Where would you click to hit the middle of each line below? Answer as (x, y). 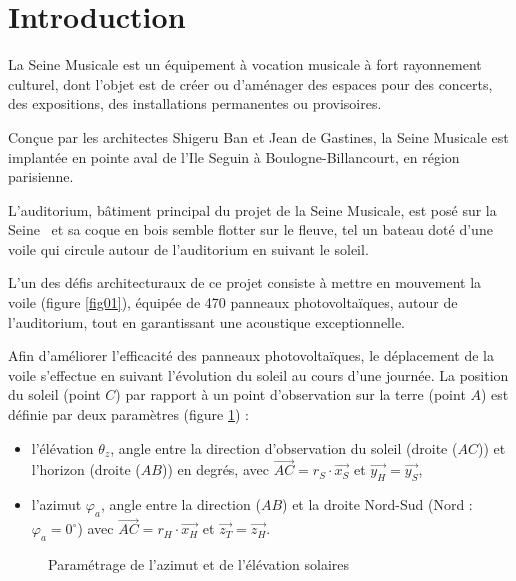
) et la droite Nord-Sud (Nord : (377, 504)
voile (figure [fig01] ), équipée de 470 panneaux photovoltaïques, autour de (233, 302)
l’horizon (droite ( (86, 469)
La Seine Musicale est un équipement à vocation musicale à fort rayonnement (245, 64)
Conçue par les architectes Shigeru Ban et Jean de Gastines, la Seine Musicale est (258, 136)
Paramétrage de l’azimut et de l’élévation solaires (199, 564)
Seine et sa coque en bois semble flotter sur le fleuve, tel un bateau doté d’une (250, 229)
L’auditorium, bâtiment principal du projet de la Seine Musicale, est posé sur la (252, 209)
